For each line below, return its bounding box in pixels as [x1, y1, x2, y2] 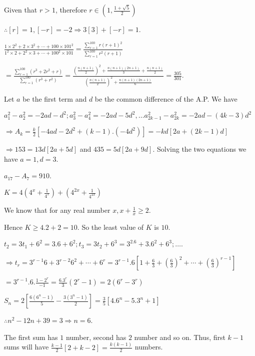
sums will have [4, 341, 49, 352]
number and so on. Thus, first [134, 331, 225, 342]
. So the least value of [77, 221, 144, 232]
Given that [4, 5, 37, 15]
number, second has [65, 331, 126, 342]
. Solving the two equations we [152, 144, 246, 154]
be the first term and [22, 94, 87, 104]
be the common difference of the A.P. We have [94, 94, 237, 104]
